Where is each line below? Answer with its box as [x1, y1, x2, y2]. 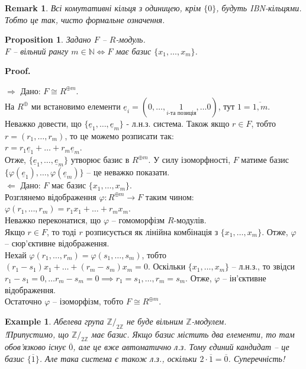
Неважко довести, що [5, 117, 82, 129]
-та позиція [168, 110, 197, 117]
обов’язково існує [5, 341, 66, 353]
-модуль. [115, 33, 146, 46]
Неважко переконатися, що [5, 213, 101, 226]
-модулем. [191, 315, 227, 327]
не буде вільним [127, 315, 183, 327]
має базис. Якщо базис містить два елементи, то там [91, 328, 295, 340]
